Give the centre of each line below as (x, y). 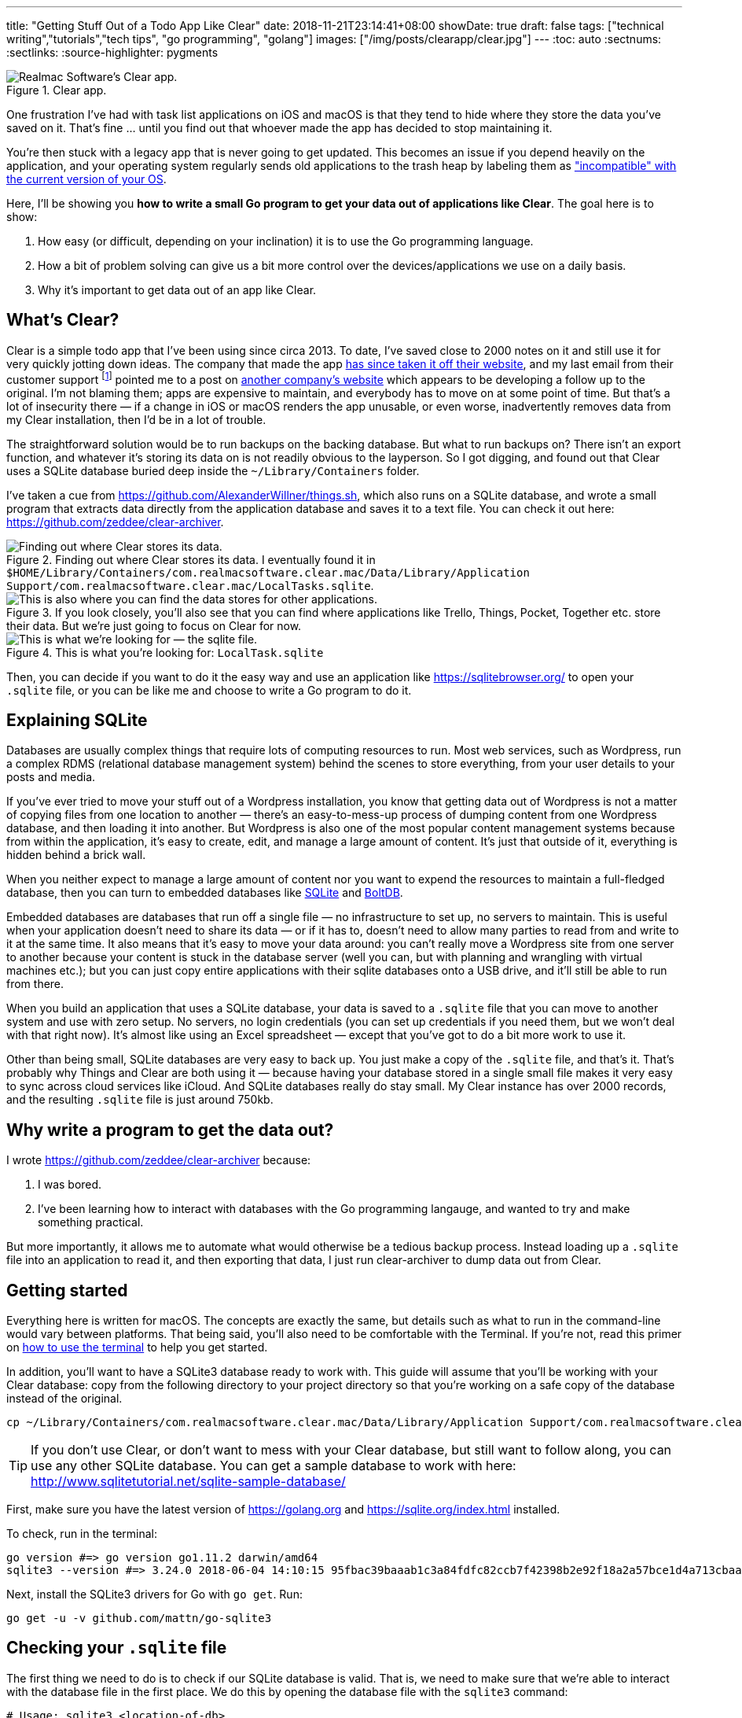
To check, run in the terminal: (82, 1534)
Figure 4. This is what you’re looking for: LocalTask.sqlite (165, 652)
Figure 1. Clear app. (57, 90)
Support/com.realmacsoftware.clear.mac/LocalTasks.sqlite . (190, 585)
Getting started (67, 1290)
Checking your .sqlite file (117, 1648)
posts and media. (51, 777)
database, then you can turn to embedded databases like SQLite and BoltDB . (205, 893)
